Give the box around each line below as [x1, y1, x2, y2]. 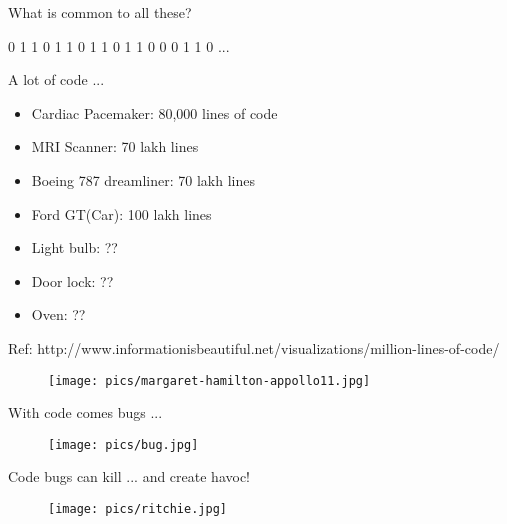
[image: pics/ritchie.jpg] [48, 502, 227, 517]
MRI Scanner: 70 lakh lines [31, 136, 199, 157]
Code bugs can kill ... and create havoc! [8, 466, 251, 487]
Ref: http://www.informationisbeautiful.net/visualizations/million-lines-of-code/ [8, 337, 500, 358]
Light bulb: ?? [31, 237, 118, 258]
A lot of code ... [8, 69, 105, 90]
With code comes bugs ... [8, 402, 163, 423]
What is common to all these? [8, 2, 192, 22]
